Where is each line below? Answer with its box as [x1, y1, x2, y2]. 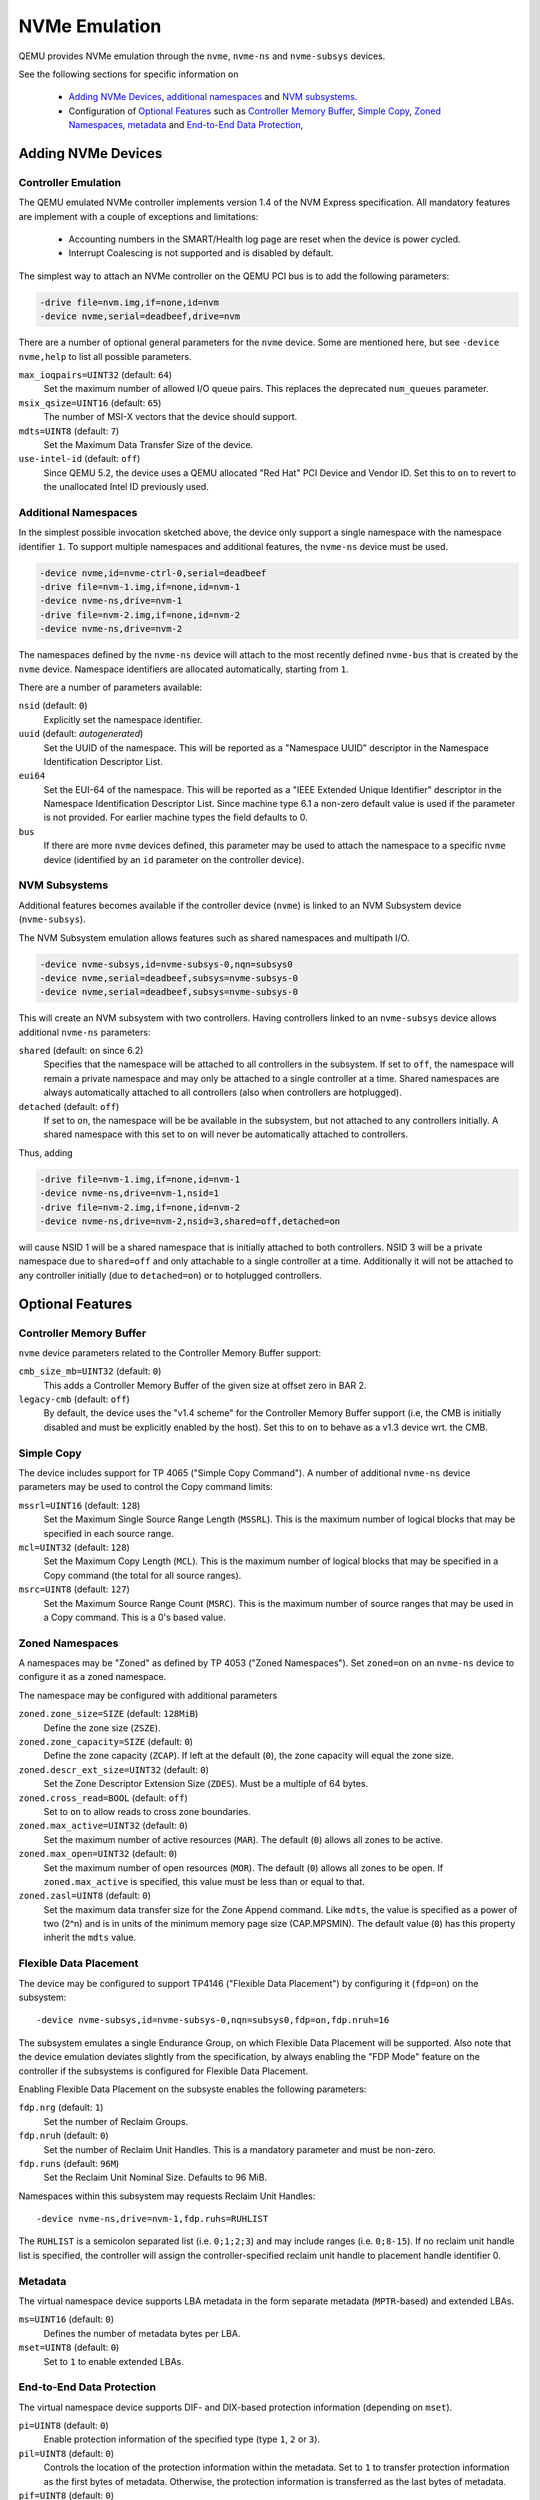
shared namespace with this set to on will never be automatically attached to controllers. [43, 1128, 409, 1140]
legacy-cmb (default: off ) [18, 1393, 130, 1405]
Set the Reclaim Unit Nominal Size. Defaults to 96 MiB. [43, 2171, 268, 2184]
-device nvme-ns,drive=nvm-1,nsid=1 [39, 1188, 220, 1199]
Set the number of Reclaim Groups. [43, 2115, 189, 2127]
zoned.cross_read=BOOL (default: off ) [18, 1791, 189, 1804]
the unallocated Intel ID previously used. [43, 481, 209, 493]
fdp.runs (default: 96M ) [18, 2157, 120, 2169]
